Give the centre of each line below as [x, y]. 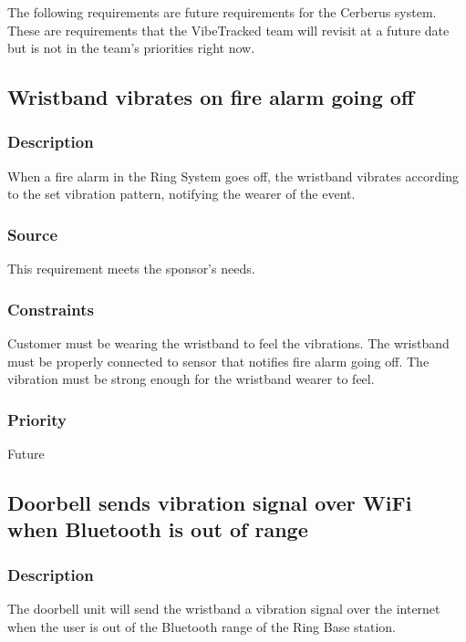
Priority [37, 419]
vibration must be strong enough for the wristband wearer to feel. [191, 379]
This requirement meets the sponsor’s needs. [131, 269]
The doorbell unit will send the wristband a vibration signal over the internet [224, 608]
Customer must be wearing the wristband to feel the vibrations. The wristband [228, 343]
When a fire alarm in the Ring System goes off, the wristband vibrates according [233, 176]
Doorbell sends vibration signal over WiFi [210, 502]
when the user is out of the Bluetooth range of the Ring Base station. [202, 626]
